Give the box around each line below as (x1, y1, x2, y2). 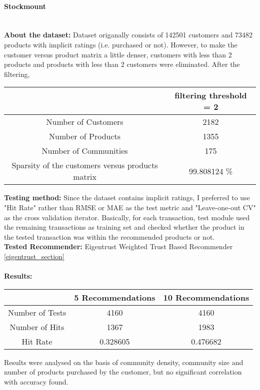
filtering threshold (174, 89, 247, 101)
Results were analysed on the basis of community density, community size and (4, 357, 243, 367)
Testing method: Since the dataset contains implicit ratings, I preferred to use (4, 192, 250, 203)
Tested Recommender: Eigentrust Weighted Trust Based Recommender (4, 241, 233, 252)
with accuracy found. (4, 376, 68, 387)
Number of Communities (41, 145, 128, 157)
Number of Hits (9, 321, 64, 333)
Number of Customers (46, 116, 123, 128)
